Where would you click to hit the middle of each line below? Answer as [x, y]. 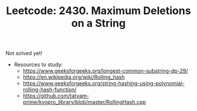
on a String [98, 23]
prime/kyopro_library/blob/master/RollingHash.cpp [84, 102]
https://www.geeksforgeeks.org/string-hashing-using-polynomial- [104, 83]
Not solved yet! [24, 53]
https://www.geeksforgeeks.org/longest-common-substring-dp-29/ [105, 71]
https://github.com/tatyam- [56, 96]
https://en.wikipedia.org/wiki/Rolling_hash [74, 77]
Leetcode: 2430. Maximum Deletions [98, 11]
